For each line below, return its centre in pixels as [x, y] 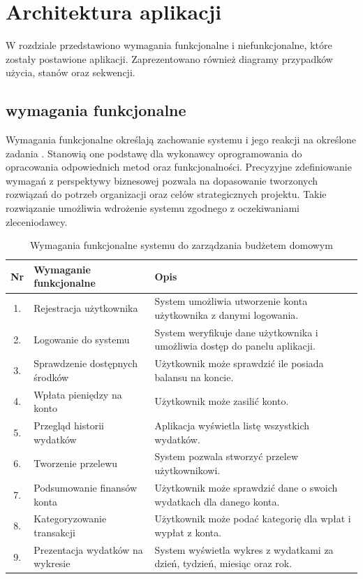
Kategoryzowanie [70, 519]
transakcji [54, 532]
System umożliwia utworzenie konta [231, 301]
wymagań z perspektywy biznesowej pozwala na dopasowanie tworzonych [162, 180]
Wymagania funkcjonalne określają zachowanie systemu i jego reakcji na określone [181, 140]
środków [51, 377]
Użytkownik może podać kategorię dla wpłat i [253, 519]
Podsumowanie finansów [85, 487]
